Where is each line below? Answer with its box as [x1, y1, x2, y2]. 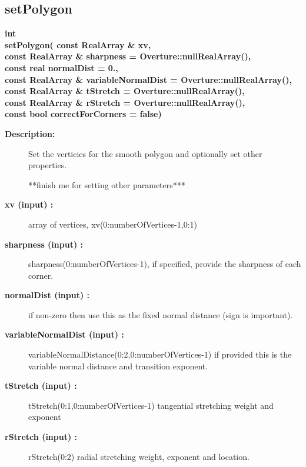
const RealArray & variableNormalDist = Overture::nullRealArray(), [5, 73, 292, 85]
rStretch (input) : [5, 431, 78, 443]
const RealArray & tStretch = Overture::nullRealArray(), [5, 85, 245, 97]
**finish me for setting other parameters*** [28, 178, 185, 191]
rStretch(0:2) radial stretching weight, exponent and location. [28, 450, 250, 462]
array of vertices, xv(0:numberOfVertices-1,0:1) [28, 218, 197, 230]
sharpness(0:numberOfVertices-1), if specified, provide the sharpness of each [28, 258, 301, 270]
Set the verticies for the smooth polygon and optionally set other [28, 147, 262, 159]
